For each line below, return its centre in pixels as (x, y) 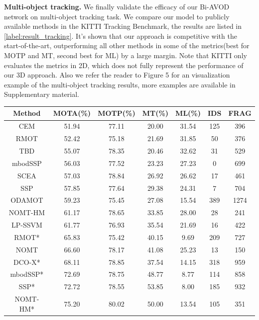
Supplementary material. (42, 94)
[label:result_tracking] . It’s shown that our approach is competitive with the (121, 36)
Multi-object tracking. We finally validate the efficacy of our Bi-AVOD (117, 6)
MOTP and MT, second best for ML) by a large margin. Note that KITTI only (126, 55)
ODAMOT (27, 200)
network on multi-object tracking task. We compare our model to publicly (117, 16)
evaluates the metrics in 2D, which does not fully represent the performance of (124, 65)
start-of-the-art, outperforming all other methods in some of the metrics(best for (127, 45)
